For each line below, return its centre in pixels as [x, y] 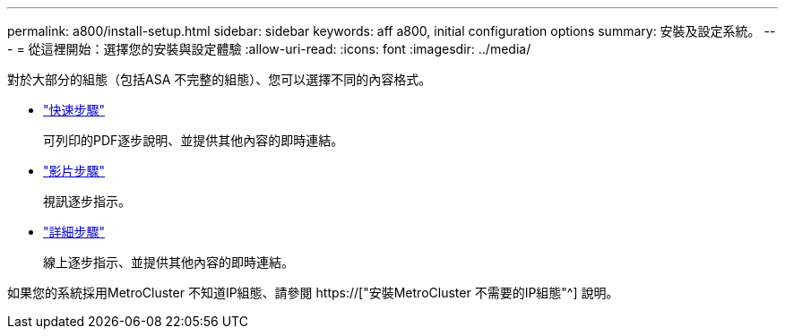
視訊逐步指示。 [87, 201]
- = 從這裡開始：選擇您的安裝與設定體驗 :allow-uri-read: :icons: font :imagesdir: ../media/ [269, 49]
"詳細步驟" [74, 232]
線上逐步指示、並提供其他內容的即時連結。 [168, 262]
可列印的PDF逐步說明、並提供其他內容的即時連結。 [194, 140]
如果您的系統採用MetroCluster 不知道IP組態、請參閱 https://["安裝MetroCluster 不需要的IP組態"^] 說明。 [313, 293]
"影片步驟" [74, 171]
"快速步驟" [74, 110]
